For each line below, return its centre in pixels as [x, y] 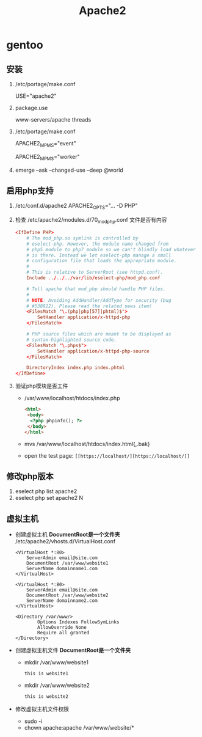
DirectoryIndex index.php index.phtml [76, 368]
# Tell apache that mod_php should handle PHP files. [96, 289]
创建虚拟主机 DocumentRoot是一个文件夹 [67, 535]
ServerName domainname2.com [62, 601]
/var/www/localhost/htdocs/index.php [72, 398]
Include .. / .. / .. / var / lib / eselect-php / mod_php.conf [93, 278]
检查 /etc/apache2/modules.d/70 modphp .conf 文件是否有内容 [91, 221]
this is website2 [46, 697]
